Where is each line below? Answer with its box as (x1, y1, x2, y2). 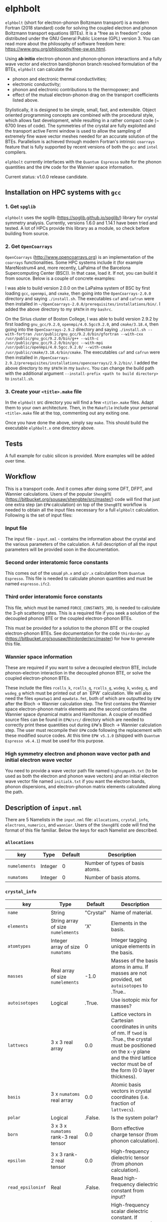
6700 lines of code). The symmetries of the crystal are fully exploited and (5, 123, 156, 129)
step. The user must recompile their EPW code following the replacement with (5, 727, 162, 733)
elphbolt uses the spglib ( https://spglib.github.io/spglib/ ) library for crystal (5, 214, 158, 220)
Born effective (111, 1125, 144, 1132)
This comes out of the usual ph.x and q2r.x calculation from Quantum (5, 570, 145, 576)
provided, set (111, 976, 142, 983)
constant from (111, 1187, 144, 1194)
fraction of (111, 1100, 136, 1107)
